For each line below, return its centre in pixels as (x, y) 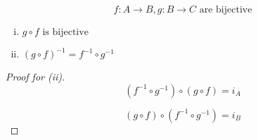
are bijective (226, 10)
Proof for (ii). (36, 76)
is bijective (65, 32)
